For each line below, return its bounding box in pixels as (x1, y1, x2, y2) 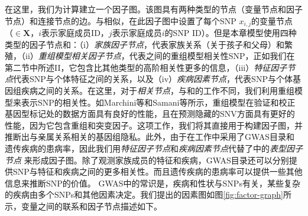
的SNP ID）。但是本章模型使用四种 (164, 27, 297, 39)
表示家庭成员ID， (41, 27, 109, 39)
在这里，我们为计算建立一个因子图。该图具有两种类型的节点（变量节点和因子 (5, 3, 303, 15)
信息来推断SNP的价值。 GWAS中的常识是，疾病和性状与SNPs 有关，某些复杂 (5, 176, 300, 189)
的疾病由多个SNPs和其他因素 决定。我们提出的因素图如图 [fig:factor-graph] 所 (5, 188, 291, 201)
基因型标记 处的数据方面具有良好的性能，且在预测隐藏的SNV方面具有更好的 (5, 107, 295, 120)
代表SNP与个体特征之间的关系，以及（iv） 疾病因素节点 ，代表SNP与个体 (13, 73, 293, 85)
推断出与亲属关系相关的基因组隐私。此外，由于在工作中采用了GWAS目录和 (5, 130, 295, 143)
